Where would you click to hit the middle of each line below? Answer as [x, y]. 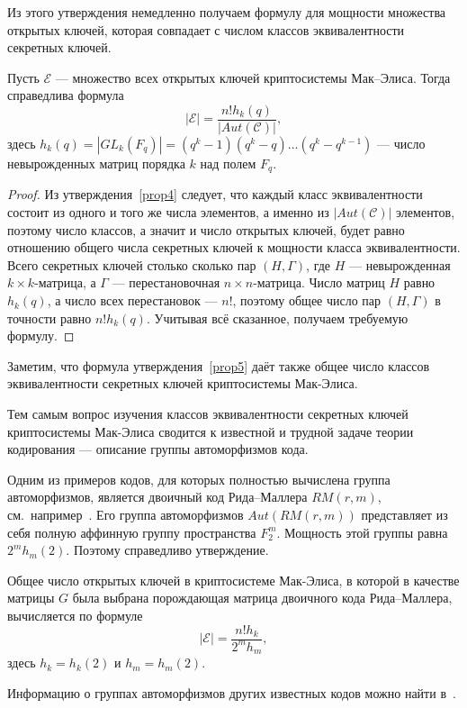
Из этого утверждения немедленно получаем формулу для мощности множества [227, 12]
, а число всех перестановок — [132, 300]
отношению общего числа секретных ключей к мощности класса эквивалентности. [234, 247]
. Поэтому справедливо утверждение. [167, 550]
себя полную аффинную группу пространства [132, 532]
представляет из [404, 514]
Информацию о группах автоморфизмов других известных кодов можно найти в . [232, 693]
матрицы [31, 598]
